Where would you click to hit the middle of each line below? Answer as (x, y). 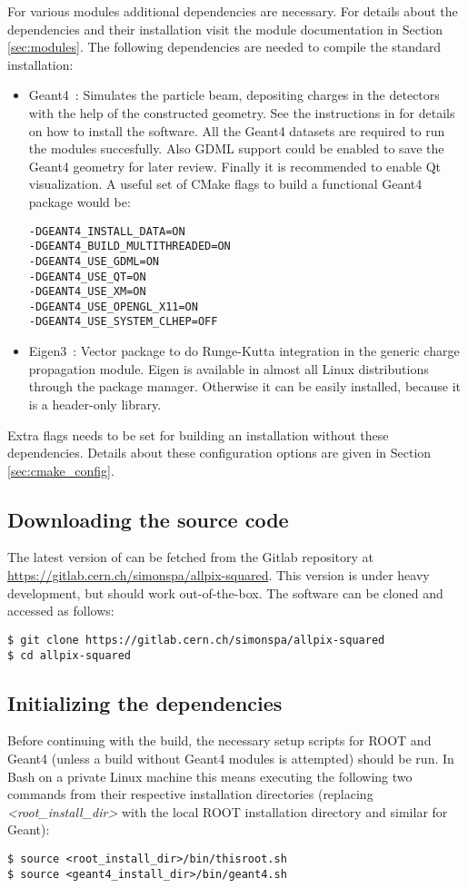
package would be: (80, 201)
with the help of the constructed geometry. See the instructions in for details (242, 112)
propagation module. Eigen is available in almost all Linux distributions (229, 368)
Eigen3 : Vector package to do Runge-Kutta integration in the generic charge (244, 351)
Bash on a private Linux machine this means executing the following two (210, 776)
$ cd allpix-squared (70, 655)
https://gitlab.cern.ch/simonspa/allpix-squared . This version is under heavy (219, 575)
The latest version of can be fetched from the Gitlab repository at (190, 557)
